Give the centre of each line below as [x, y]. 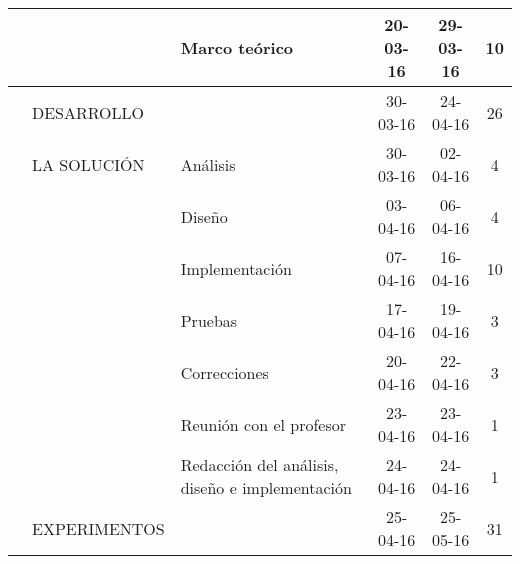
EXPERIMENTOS [98, 528]
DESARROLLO [88, 112]
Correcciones [224, 372]
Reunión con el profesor [263, 424]
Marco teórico [237, 47]
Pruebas [209, 320]
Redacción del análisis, [259, 464]
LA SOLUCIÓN [88, 164]
